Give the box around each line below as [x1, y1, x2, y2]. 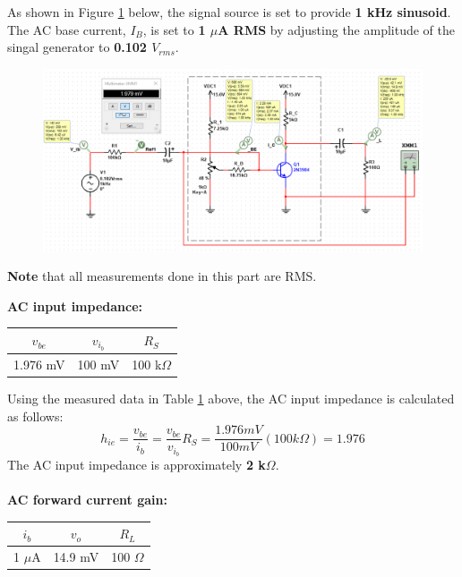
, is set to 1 [142, 20, 206, 38]
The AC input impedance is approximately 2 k [7, 455, 266, 474]
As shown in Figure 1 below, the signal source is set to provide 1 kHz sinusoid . [7, 3, 451, 21]
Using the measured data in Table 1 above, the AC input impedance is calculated [7, 388, 455, 407]
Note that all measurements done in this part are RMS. [7, 267, 317, 285]
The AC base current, [7, 20, 126, 38]
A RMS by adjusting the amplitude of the [218, 20, 456, 38]
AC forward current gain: [7, 490, 167, 509]
